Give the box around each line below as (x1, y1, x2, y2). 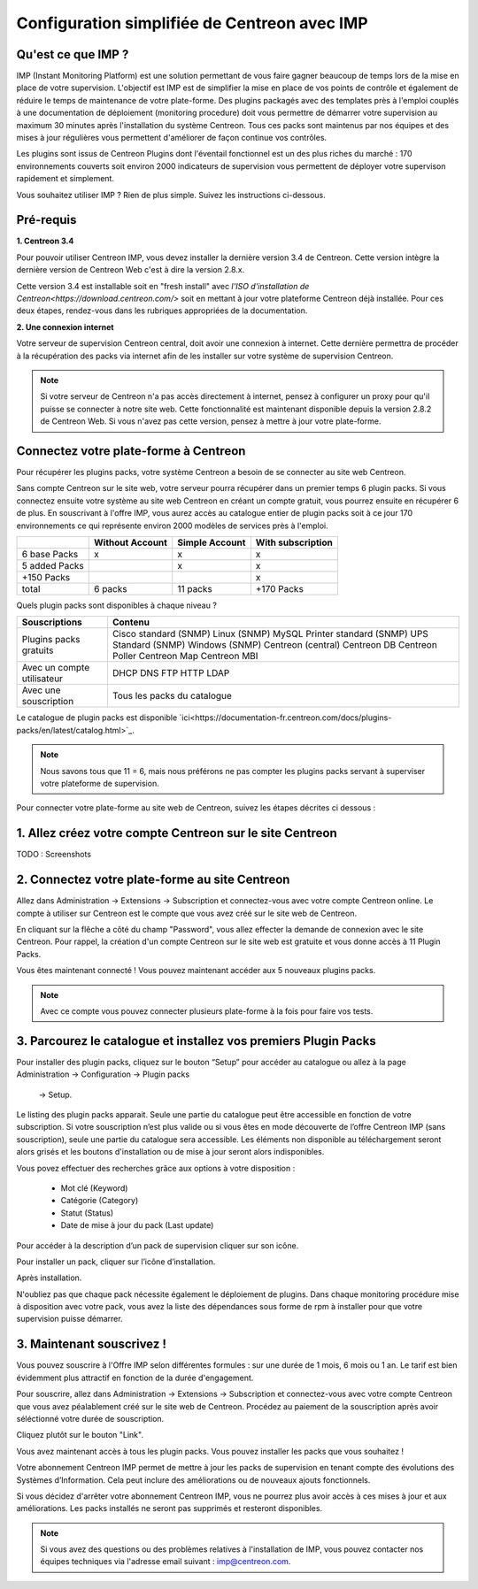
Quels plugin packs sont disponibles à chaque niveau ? (16, 600, 217, 610)
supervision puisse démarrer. (16, 1314, 123, 1324)
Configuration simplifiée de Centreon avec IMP (16, 13, 368, 33)
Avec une (21, 684, 61, 696)
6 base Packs (21, 549, 79, 561)
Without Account (93, 536, 168, 549)
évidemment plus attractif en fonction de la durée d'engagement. (16, 1372, 254, 1383)
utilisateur (21, 672, 64, 685)
